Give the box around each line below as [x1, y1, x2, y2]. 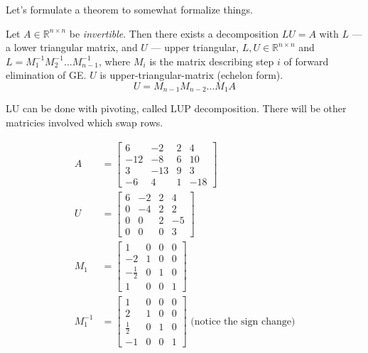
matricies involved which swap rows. [6, 115, 163, 130]
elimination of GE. [6, 67, 87, 82]
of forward [283, 53, 329, 68]
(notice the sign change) [190, 316, 296, 327]
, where [98, 53, 131, 68]
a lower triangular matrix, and [6, 40, 138, 55]
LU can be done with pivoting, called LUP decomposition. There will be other [6, 101, 347, 116]
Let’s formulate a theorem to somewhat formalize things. [6, 2, 253, 16]
